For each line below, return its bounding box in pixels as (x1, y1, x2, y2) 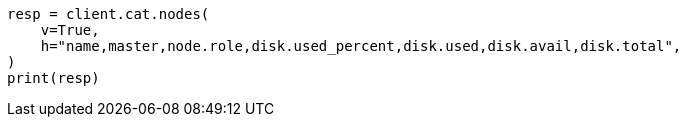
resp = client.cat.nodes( (7, 6, 210, 22)
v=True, (40, 22, 100, 38)
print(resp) (7, 70, 100, 86)
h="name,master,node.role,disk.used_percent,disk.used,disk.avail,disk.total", (40, 38, 682, 54)
